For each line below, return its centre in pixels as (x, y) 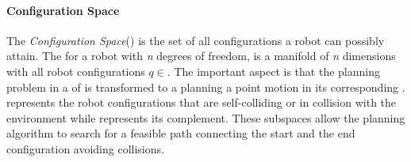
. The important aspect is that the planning (273, 71)
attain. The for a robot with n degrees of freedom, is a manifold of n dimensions (201, 56)
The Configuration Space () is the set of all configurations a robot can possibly (196, 40)
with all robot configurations (76, 71)
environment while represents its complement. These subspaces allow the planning (206, 117)
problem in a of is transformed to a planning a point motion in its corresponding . (206, 87)
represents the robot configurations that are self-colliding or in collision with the (202, 102)
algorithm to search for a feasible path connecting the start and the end (181, 133)
